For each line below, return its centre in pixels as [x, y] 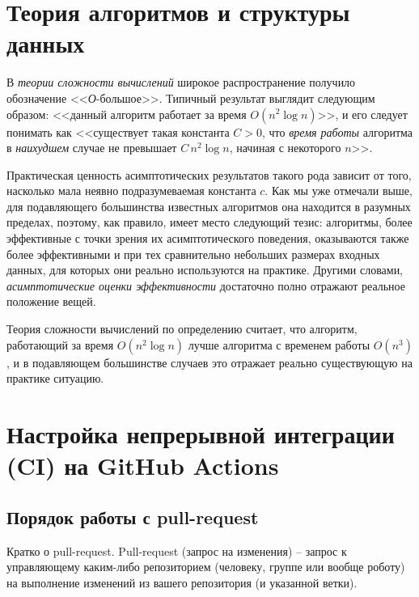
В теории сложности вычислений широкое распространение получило [181, 82]
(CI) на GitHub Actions [143, 466]
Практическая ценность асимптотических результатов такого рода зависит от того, [209, 174]
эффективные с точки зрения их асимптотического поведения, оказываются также [208, 238]
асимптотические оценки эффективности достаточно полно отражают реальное [206, 285]
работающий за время [60, 344]
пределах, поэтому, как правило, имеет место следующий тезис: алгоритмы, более [209, 222]
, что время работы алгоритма [338, 131]
